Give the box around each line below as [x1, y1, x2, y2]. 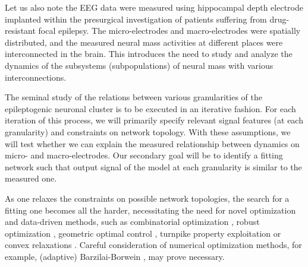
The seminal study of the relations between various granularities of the [5, 91, 262, 103]
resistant [5, 24, 36, 37]
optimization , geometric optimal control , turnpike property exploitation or [5, 227, 281, 239]
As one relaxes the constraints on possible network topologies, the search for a [5, 192, 290, 204]
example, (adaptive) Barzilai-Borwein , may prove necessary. [5, 250, 225, 262]
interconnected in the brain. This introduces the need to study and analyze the [5, 47, 293, 60]
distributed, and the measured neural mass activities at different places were [5, 36, 283, 48]
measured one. [5, 172, 57, 185]
